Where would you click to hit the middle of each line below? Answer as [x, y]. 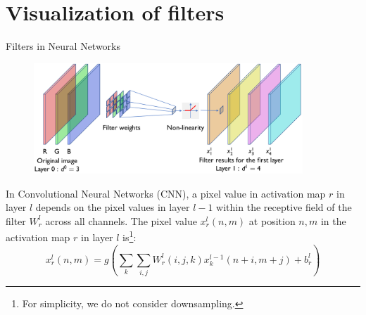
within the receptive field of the [284, 207]
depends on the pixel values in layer [113, 207]
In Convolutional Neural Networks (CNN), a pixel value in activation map [166, 193]
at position [272, 220]
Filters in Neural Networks [63, 46]
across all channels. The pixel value [121, 220]
